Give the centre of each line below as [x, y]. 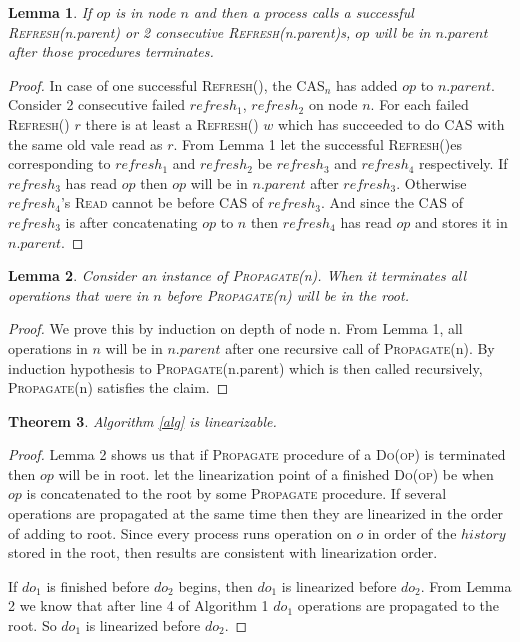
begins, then [215, 585]
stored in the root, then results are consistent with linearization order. [223, 552]
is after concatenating [131, 221]
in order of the [412, 532]
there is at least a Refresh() [172, 123]
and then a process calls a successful [303, 12]
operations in [48, 347]
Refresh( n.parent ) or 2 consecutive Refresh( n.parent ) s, [179, 31]
